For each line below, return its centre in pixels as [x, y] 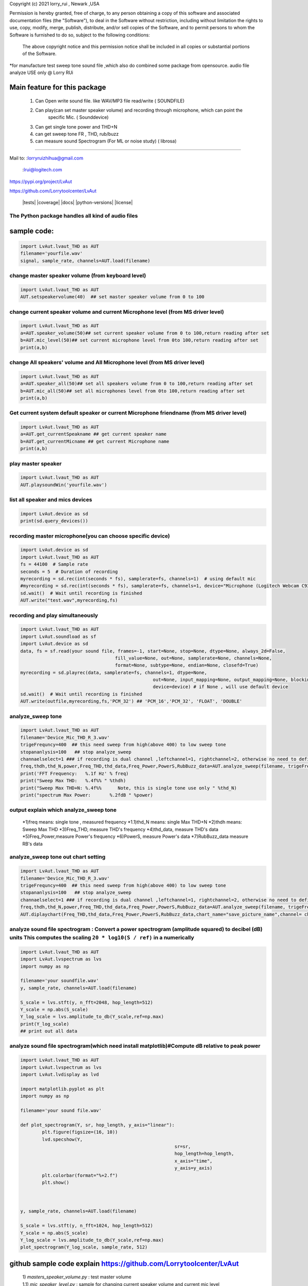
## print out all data [49, 1031]
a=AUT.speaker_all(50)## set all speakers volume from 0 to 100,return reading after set [137, 384]
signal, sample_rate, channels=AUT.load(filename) [85, 261]
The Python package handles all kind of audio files [74, 216]
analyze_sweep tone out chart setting [57, 857]
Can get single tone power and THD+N [76, 127]
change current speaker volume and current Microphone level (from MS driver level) [117, 312]
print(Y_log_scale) [45, 1024]
